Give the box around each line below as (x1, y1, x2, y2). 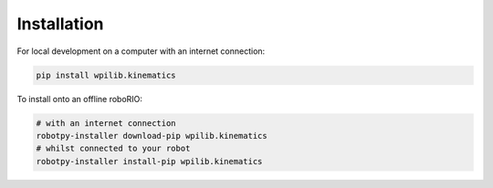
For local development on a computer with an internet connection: (16, 46, 266, 57)
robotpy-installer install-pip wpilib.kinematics (36, 156, 263, 166)
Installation (16, 14, 104, 34)
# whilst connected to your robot (36, 143, 191, 154)
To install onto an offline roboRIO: (16, 93, 143, 104)
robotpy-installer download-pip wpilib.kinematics (36, 131, 268, 141)
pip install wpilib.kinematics (36, 69, 177, 80)
